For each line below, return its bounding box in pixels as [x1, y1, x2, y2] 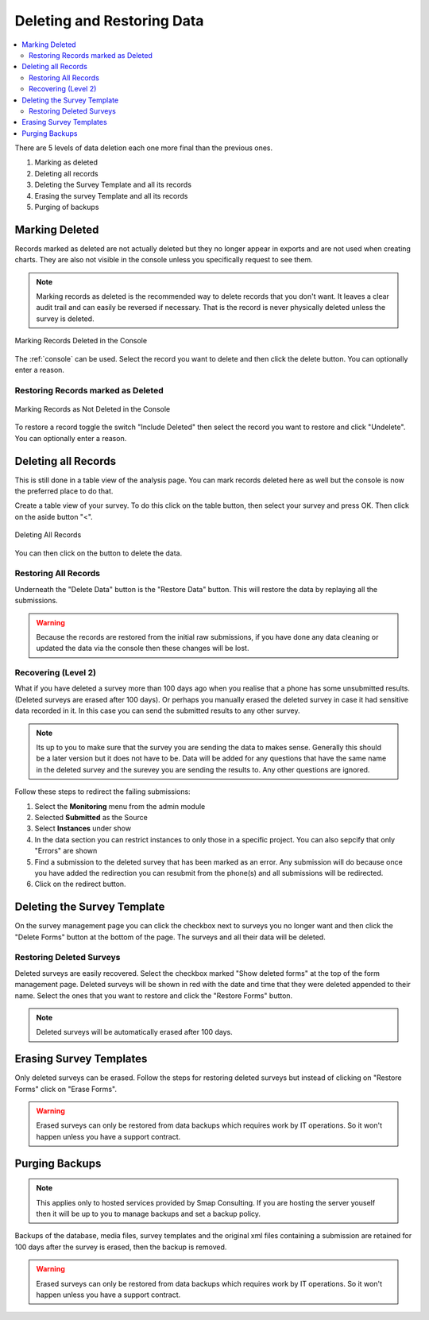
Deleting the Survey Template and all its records [34, 180, 192, 190]
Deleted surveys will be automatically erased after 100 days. [36, 1028, 234, 1037]
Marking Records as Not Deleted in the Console [14, 405, 171, 413]
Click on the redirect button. [34, 879, 126, 889]
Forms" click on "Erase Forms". [14, 1084, 117, 1094]
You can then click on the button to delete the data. [14, 548, 183, 558]
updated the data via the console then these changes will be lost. [36, 644, 249, 653]
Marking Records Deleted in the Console [14, 336, 147, 346]
